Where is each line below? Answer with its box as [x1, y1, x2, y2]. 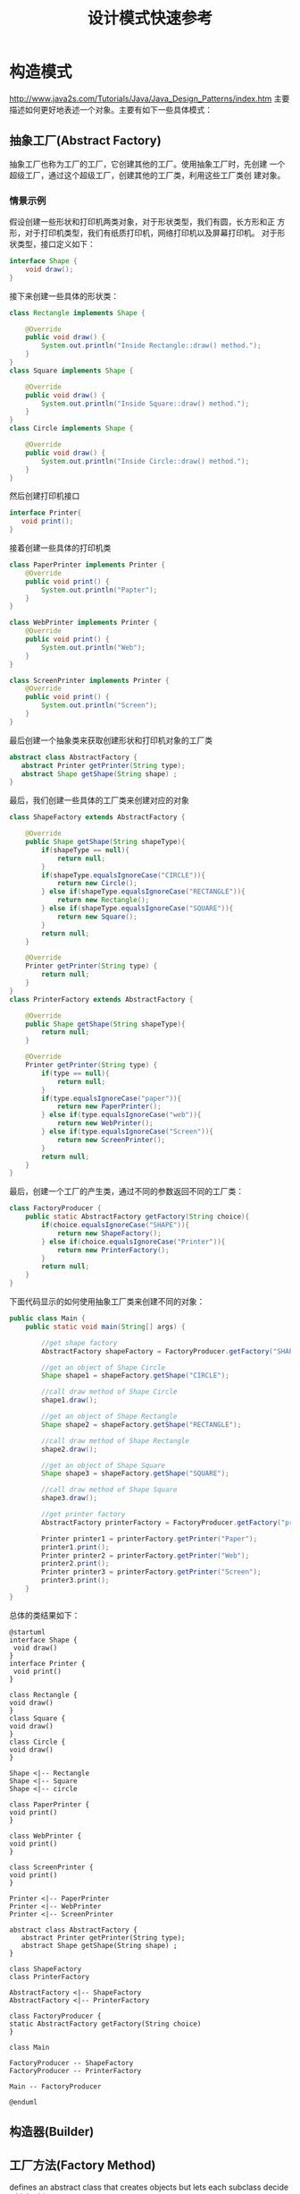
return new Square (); [56, 912, 138, 921]
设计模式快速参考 [87, 8, 212, 29]
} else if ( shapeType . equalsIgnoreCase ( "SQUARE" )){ [41, 904, 234, 913]
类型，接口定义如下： [16, 239, 96, 250]
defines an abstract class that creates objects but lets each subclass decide [9, 2181, 288, 2192]
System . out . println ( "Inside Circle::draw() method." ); [41, 457, 250, 465]
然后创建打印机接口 [9, 491, 80, 501]
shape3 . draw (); [41, 1494, 98, 1503]
